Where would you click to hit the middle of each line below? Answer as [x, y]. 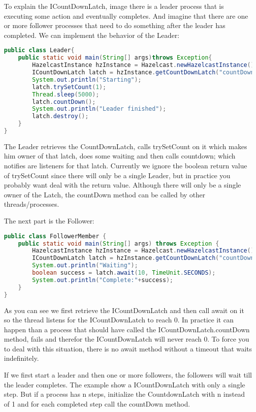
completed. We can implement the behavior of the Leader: [92, 35]
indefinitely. [21, 358]
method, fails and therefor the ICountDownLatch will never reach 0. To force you [127, 339]
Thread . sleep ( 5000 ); [66, 94]
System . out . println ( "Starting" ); [87, 79]
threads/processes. [32, 204]
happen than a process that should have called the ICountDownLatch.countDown [127, 329]
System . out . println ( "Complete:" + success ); [103, 280]
